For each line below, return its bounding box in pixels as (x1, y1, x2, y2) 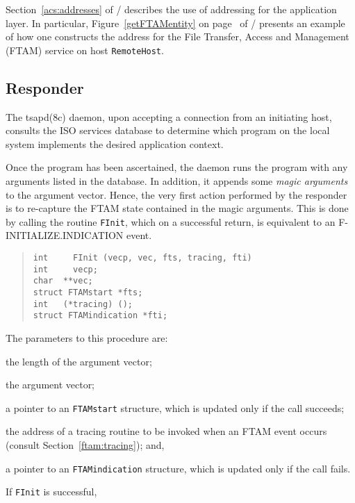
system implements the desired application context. (6, 136, 224, 151)
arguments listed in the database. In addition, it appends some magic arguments (6, 174, 348, 188)
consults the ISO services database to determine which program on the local (6, 123, 330, 138)
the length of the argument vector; (6, 354, 152, 368)
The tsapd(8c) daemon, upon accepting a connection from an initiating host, (6, 109, 332, 124)
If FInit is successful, (6, 484, 97, 499)
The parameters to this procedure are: (6, 330, 168, 345)
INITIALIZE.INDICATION (6, 228, 124, 242)
